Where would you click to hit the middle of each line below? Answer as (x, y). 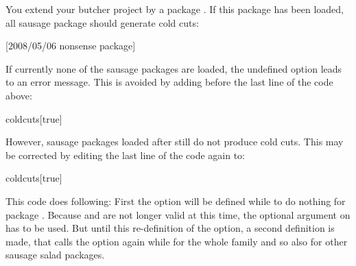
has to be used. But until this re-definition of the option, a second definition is (170, 228)
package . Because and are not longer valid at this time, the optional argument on (178, 214)
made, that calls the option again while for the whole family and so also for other (177, 241)
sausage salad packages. (55, 255)
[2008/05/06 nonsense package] (71, 46)
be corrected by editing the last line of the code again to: (125, 155)
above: (19, 95)
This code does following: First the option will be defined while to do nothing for (176, 201)
